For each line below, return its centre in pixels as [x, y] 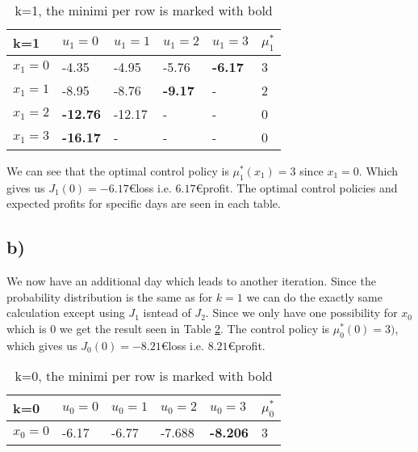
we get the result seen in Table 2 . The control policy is [194, 328]
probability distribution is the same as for [110, 296]
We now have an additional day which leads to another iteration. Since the [191, 281]
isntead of [167, 313]
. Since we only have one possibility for [301, 313]
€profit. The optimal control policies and [297, 187]
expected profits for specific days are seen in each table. [144, 203]
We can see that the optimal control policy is [118, 171]
